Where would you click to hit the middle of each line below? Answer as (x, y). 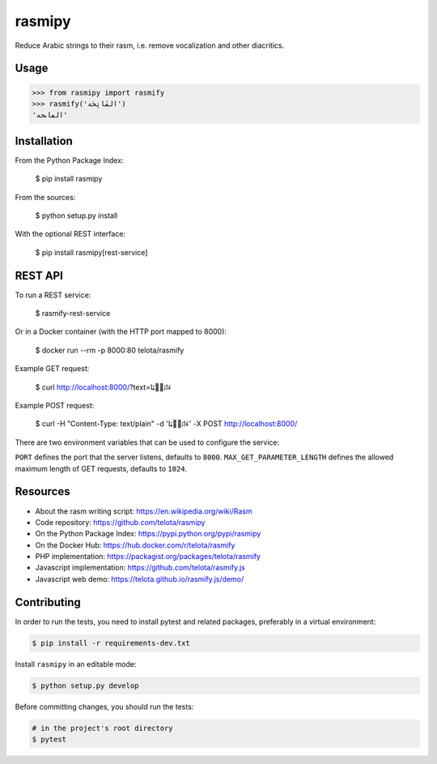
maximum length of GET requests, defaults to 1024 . (101, 468)
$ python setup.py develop (85, 685)
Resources (42, 491)
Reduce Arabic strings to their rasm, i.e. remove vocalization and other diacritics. (150, 45)
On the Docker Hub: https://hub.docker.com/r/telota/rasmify (135, 545)
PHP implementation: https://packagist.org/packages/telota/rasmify (148, 557)
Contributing (48, 602)
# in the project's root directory (102, 728)
